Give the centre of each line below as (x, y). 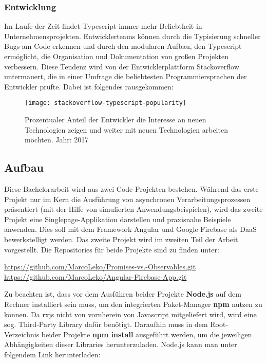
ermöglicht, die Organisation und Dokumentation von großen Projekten (117, 56)
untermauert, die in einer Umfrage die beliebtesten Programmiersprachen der (126, 76)
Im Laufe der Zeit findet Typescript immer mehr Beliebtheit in (103, 26)
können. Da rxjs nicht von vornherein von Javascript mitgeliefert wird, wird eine (130, 314)
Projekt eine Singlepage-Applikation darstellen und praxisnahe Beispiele (118, 219)
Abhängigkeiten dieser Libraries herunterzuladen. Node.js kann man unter (121, 344)
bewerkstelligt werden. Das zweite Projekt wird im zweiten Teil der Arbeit (121, 239)
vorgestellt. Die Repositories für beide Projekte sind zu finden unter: (112, 249)
